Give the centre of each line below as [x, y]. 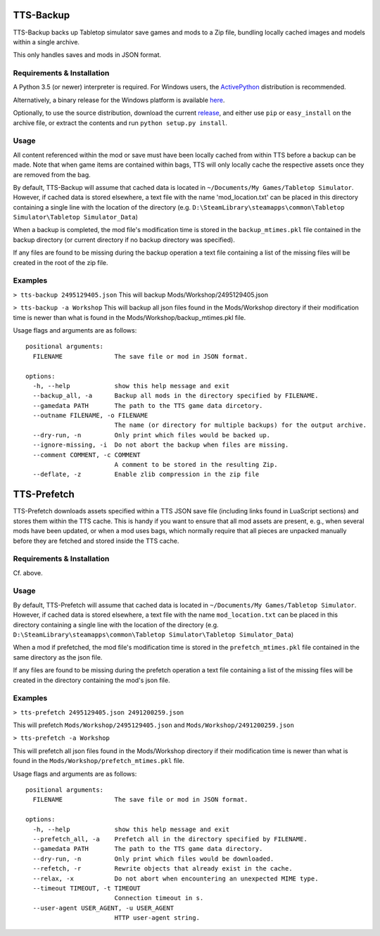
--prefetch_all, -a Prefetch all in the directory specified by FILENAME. [170, 839]
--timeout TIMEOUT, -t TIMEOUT [87, 888]
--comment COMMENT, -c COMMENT [87, 455]
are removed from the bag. [52, 174]
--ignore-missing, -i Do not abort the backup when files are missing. [161, 445]
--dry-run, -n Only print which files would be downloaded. [153, 859]
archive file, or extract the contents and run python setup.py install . [120, 122]
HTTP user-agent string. [157, 918]
